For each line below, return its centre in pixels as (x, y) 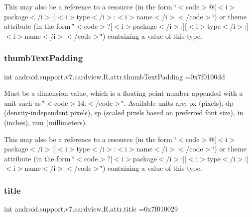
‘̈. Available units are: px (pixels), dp (178, 103)
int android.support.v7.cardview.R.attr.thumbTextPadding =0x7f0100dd (115, 76)
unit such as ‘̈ (25, 103)
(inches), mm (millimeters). (46, 122)
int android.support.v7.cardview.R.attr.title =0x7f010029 (91, 209)
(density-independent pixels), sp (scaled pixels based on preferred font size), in (124, 112)
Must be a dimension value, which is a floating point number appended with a (124, 93)
